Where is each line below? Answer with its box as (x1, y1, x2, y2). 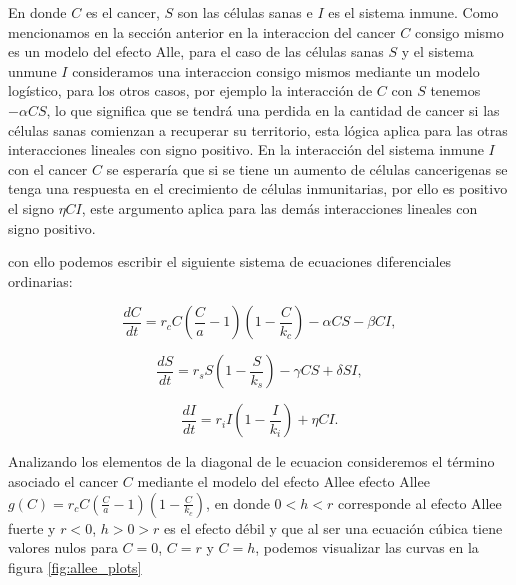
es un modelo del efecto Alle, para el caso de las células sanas (8, 41, 384, 62)
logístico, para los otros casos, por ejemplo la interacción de (8, 80, 373, 101)
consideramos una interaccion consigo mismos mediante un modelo (72, 60, 480, 81)
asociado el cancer (8, 470, 119, 491)
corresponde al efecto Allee (337, 492, 502, 513)
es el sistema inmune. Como (328, 2, 499, 22)
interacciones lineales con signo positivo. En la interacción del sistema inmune (8, 139, 484, 160)
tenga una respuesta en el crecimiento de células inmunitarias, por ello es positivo (8, 178, 508, 199)
